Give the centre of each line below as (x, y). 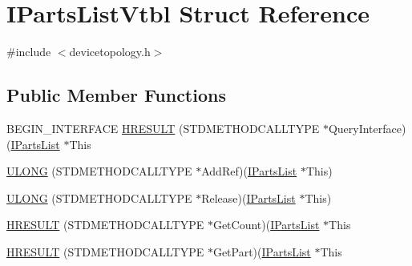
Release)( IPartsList (248, 197)
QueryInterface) (367, 128)
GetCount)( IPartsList (266, 225)
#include (29, 52)
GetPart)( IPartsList (262, 251)
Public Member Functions (116, 95)
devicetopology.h (110, 52)
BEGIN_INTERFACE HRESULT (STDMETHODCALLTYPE (163, 128)
